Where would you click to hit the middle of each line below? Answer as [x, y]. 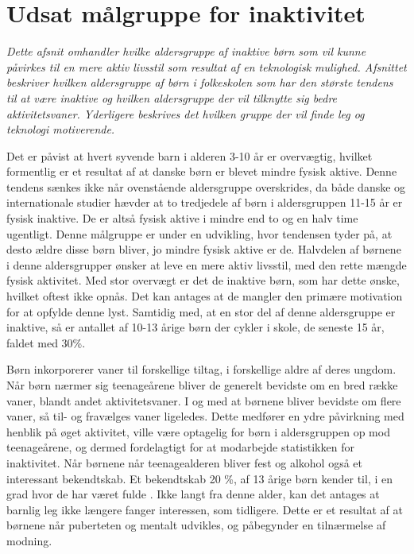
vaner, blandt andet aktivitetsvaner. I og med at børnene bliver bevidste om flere [204, 400]
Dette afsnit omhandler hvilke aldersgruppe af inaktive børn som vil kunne [186, 51]
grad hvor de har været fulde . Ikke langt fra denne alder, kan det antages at [193, 494]
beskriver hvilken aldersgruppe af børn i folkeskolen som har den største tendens [200, 82]
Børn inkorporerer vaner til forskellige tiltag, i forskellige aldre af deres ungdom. [201, 369]
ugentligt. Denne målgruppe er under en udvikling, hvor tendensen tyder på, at [199, 233]
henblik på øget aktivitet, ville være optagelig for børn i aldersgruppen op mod [198, 431]
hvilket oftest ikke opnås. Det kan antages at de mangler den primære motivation [205, 296]
